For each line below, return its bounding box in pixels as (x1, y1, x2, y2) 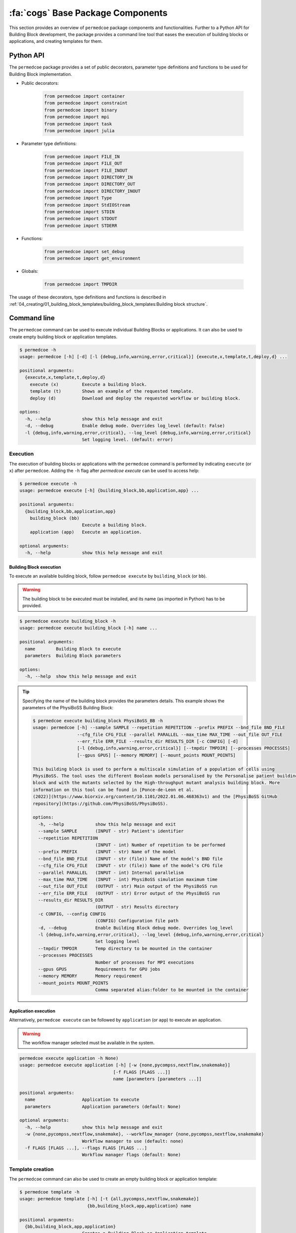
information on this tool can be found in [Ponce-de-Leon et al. (33, 787, 194, 793)
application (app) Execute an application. (30, 529, 142, 535)
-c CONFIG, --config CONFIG (37, 911, 106, 917)
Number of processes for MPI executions (95, 959, 194, 965)
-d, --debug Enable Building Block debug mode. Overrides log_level (37, 925, 233, 931)
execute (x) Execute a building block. (30, 381, 148, 387)
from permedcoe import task (44, 121, 112, 127)
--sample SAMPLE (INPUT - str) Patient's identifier (37, 829, 184, 834)
